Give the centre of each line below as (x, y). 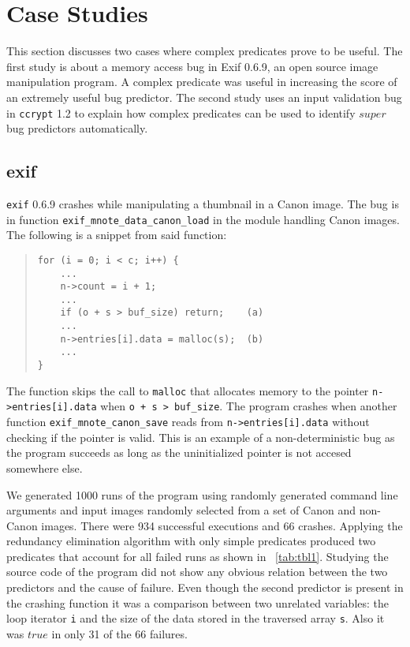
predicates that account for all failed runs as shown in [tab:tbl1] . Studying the (198, 556)
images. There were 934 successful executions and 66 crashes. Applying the (222, 525)
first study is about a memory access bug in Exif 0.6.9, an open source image (192, 66)
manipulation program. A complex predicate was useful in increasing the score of (202, 82)
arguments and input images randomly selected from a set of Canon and (181, 510)
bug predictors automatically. (77, 128)
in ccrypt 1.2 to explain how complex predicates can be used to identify (181, 112)
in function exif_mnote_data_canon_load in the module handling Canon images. (203, 219)
